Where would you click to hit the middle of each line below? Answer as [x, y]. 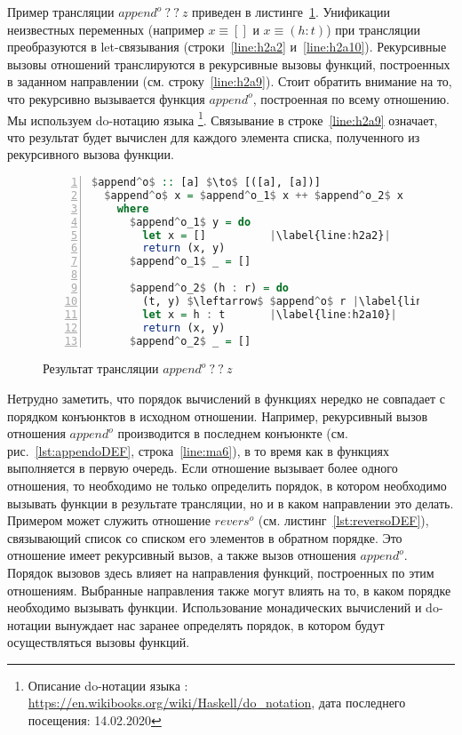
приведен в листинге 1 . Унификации [291, 12]
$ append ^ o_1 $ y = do [190, 222]
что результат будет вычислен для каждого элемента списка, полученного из [214, 136]
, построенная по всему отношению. [351, 98]
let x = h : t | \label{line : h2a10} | [270, 314]
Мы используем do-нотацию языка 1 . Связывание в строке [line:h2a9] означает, [223, 118]
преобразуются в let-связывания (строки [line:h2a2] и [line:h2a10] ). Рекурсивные [227, 47]
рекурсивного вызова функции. [91, 154]
